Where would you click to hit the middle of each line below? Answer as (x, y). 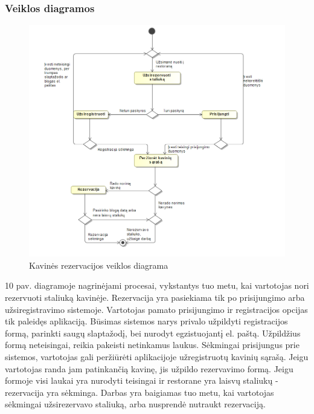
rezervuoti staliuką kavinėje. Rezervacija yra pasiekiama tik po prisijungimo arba (155, 297)
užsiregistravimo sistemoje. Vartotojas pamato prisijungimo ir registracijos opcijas (156, 309)
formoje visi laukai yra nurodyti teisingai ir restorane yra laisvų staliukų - (142, 380)
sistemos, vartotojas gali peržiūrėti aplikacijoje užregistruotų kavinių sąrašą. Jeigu (157, 356)
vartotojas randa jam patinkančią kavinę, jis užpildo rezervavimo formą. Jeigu (149, 368)
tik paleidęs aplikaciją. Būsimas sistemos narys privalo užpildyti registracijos (146, 321)
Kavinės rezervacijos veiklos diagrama (99, 265)
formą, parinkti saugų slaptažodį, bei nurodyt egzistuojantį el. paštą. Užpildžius (153, 333)
